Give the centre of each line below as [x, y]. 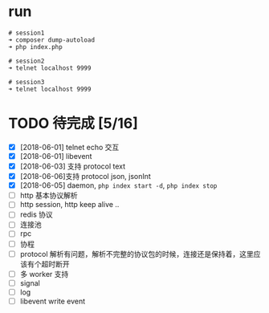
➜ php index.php [35, 47]
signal [30, 283]
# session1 [26, 33]
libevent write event [53, 301]
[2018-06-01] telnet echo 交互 [69, 147]
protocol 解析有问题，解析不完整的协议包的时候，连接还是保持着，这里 [137, 254]
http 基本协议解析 [49, 196]
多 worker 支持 [44, 274]
